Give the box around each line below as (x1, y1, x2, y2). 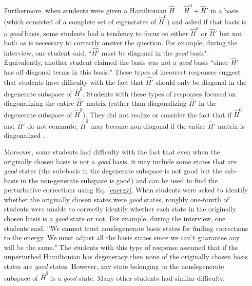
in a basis (210, 5, 239, 15)
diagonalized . (4, 130, 45, 140)
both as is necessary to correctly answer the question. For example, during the (4, 37, 238, 47)
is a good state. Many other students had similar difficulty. (51, 272, 225, 283)
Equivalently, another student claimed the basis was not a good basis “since (4, 57, 229, 67)
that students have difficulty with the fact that (4, 76, 143, 87)
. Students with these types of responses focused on (82, 88, 236, 98)
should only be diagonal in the (155, 76, 247, 87)
